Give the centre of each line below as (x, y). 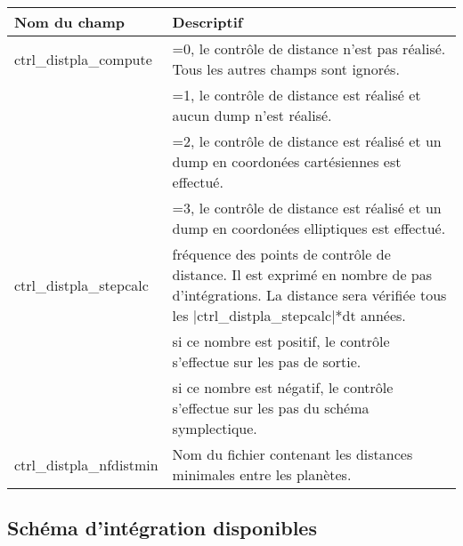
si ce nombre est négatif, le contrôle (283, 387)
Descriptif (207, 22)
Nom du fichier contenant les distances (292, 454)
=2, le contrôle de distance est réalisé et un (307, 141)
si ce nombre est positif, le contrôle (281, 341)
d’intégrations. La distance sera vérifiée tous (309, 295)
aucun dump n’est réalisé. (252, 115)
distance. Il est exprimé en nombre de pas (302, 274)
